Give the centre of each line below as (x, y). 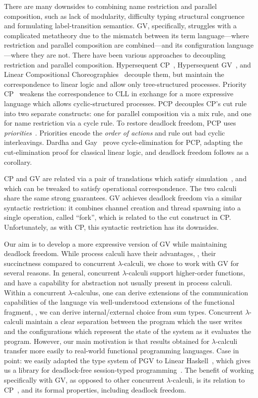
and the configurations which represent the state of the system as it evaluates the (128, 331)
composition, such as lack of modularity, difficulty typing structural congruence (124, 16)
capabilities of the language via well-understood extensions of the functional (119, 302)
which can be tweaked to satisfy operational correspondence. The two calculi (120, 188)
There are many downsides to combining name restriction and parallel (110, 6)
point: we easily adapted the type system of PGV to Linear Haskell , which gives (128, 360)
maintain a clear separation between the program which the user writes (134, 321)
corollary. (18, 162)
